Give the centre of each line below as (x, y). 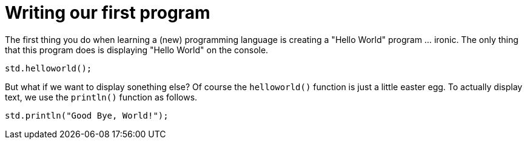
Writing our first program (108, 13)
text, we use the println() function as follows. (101, 97)
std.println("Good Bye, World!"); (87, 115)
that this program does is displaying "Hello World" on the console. (137, 50)
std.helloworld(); (49, 68)
